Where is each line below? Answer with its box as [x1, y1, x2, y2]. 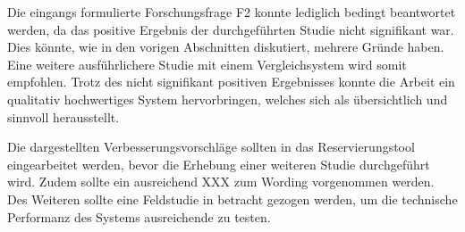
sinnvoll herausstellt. [7, 107, 120, 126]
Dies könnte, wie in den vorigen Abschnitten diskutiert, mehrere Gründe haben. [7, 37, 444, 56]
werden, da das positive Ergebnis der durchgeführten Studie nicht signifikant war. [7, 20, 454, 38]
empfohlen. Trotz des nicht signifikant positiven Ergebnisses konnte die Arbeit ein [7, 72, 455, 91]
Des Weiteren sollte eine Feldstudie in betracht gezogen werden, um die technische [7, 189, 458, 208]
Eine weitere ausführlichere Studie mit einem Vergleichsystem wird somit [7, 54, 407, 73]
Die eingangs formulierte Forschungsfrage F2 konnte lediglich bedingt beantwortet [7, 3, 456, 21]
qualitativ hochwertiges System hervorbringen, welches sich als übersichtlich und [7, 89, 448, 108]
